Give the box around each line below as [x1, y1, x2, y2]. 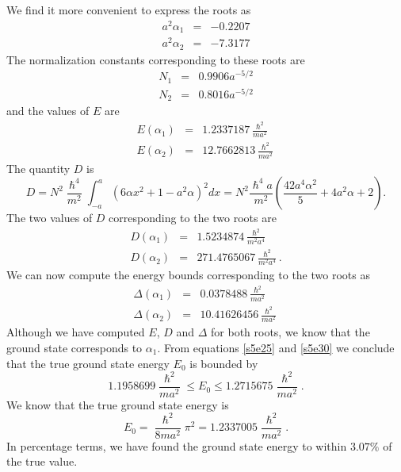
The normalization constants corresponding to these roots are [6, 51, 305, 67]
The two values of [6, 209, 93, 226]
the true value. [6, 453, 78, 470]
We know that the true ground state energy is [6, 396, 229, 413]
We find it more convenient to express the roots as [6, 2, 251, 17]
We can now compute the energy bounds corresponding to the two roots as [6, 267, 370, 283]
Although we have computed [6, 324, 145, 340]
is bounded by [189, 355, 258, 371]
